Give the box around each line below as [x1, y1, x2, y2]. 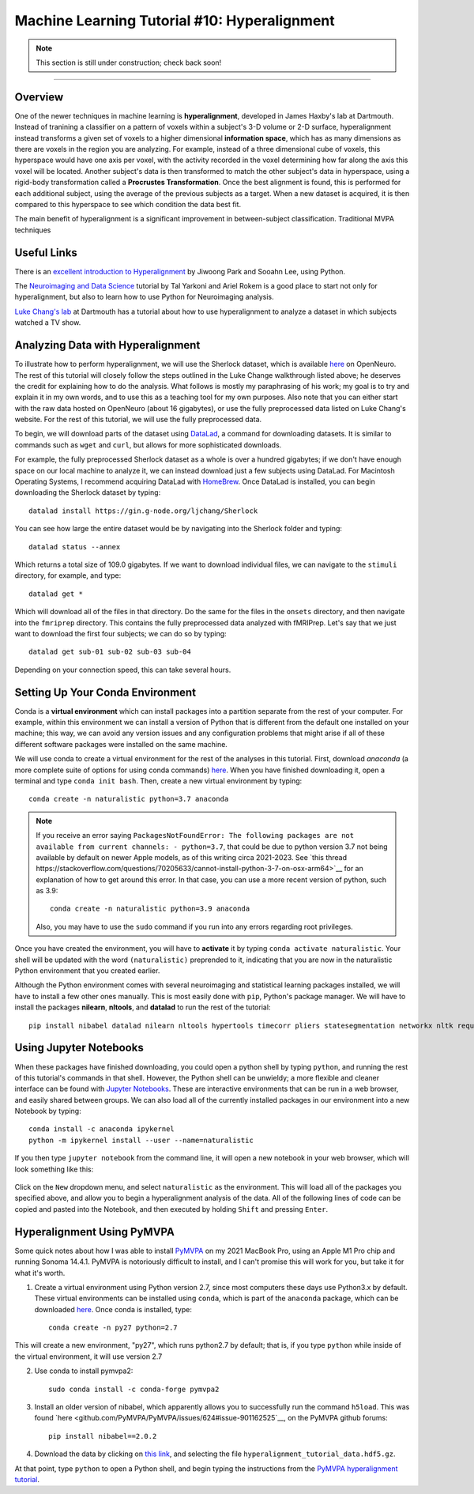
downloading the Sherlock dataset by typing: [14, 488, 161, 497]
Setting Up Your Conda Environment [14, 685, 197, 699]
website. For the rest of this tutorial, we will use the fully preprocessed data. [14, 415, 262, 424]
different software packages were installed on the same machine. [14, 739, 228, 749]
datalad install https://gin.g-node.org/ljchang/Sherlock [28, 506, 258, 515]
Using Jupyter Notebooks [14, 1041, 144, 1054]
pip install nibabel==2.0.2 [48, 1432, 157, 1440]
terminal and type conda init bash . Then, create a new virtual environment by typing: [14, 775, 303, 786]
